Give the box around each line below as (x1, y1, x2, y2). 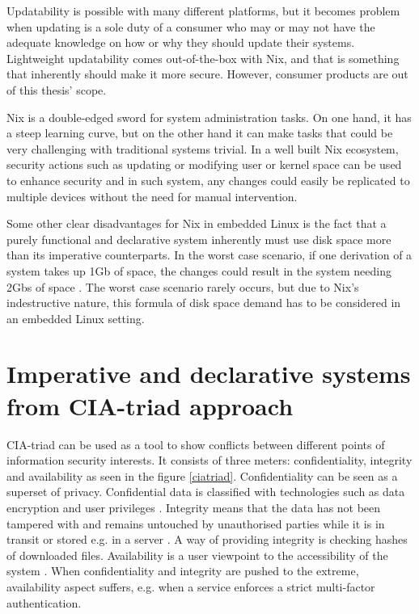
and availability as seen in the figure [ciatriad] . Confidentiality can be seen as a (6, 467, 398, 484)
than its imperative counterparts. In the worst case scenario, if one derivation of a (6, 246, 413, 263)
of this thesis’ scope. (6, 81, 107, 98)
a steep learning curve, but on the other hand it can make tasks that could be (6, 124, 393, 141)
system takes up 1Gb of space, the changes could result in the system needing (6, 262, 391, 279)
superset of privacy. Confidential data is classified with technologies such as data (6, 483, 405, 500)
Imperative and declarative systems (6, 357, 411, 390)
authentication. (6, 594, 82, 611)
